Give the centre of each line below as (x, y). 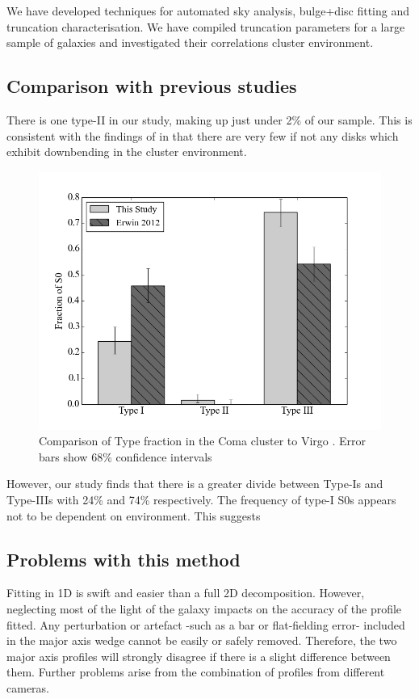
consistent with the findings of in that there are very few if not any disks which (203, 135)
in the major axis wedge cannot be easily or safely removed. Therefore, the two (202, 640)
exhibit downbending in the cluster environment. (127, 152)
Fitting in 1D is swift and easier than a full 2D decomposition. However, (186, 593)
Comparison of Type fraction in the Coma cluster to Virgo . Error (203, 441)
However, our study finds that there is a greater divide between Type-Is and (195, 484)
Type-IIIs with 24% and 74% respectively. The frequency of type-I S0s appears (201, 500)
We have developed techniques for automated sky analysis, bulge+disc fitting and (208, 11)
